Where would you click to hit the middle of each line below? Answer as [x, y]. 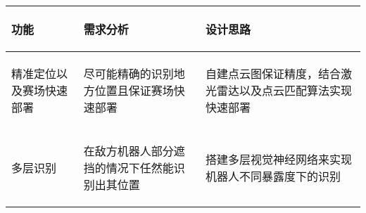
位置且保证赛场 [134, 90]
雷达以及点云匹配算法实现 [285, 90]
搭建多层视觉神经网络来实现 [279, 159]
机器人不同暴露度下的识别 [273, 176]
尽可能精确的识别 [128, 73]
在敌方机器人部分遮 [134, 151]
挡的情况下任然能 [128, 168]
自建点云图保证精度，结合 [273, 73]
